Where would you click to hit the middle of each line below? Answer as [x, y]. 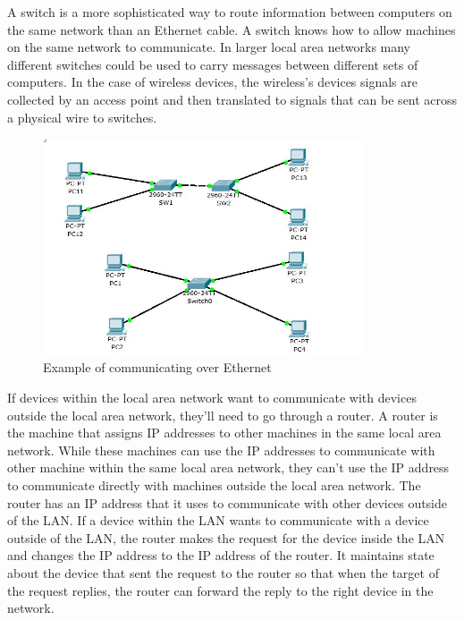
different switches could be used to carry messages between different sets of [213, 64]
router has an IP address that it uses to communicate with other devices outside [228, 502]
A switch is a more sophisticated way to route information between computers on [230, 12]
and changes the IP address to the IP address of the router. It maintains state [221, 555]
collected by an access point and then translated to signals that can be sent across [232, 99]
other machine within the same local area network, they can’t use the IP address [228, 467]
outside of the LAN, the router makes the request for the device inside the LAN [226, 537]
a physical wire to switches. [82, 117]
